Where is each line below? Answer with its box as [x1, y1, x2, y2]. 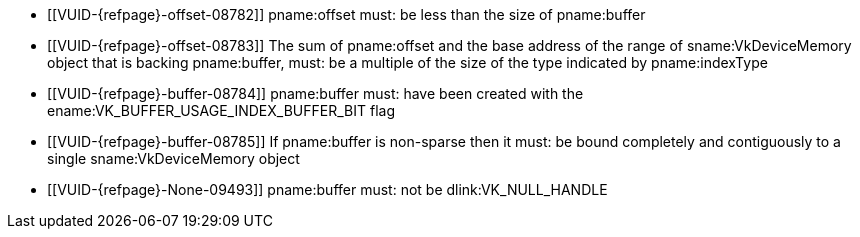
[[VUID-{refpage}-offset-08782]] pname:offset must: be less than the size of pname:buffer [47, 6, 646, 23]
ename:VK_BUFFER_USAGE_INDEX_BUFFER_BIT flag [47, 102, 395, 119]
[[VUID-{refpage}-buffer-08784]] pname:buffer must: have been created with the [47, 85, 584, 102]
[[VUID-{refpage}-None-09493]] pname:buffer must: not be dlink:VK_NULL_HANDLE [47, 181, 608, 198]
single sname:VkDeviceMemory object [47, 150, 300, 167]
